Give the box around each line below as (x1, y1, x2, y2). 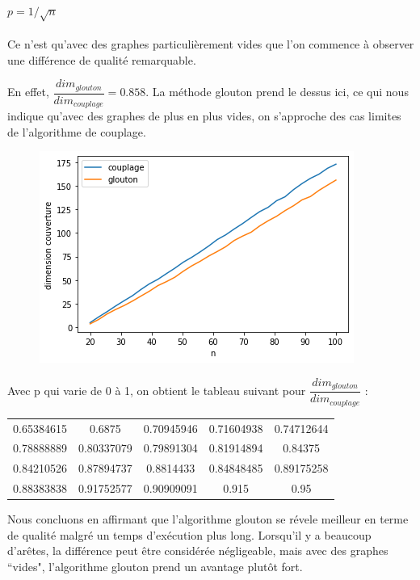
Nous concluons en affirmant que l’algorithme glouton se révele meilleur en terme (7, 511, 409, 527)
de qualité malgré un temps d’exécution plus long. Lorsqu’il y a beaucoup (7, 526, 372, 543)
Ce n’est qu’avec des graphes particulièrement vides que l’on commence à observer (7, 35, 414, 52)
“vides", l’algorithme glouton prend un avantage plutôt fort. (7, 557, 303, 574)
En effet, (7, 83, 49, 100)
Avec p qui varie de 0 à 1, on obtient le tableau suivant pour (7, 381, 306, 398)
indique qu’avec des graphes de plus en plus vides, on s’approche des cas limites (7, 107, 401, 124)
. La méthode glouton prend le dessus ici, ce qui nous (145, 83, 409, 100)
